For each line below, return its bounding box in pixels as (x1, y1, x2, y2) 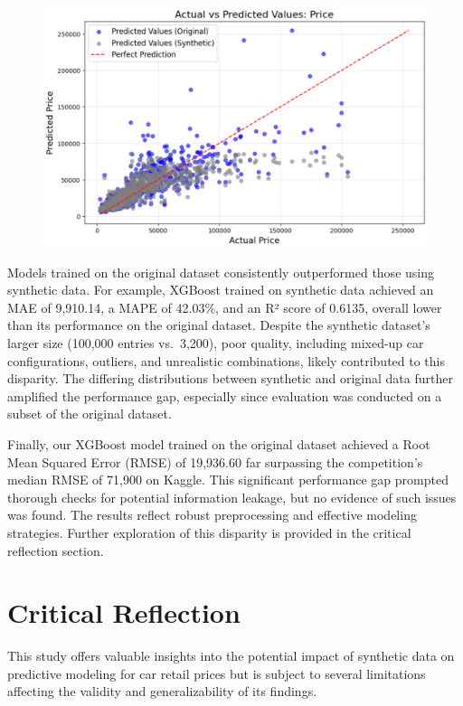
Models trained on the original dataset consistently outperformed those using (7, 262, 434, 281)
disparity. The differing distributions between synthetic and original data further (7, 369, 453, 388)
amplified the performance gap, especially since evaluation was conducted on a (7, 386, 442, 405)
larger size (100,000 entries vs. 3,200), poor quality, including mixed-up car (7, 333, 424, 352)
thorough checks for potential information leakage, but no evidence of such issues (7, 487, 457, 506)
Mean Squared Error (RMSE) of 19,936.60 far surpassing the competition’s (7, 452, 423, 471)
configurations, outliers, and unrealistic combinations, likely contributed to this (7, 351, 445, 370)
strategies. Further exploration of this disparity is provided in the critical (7, 522, 411, 541)
